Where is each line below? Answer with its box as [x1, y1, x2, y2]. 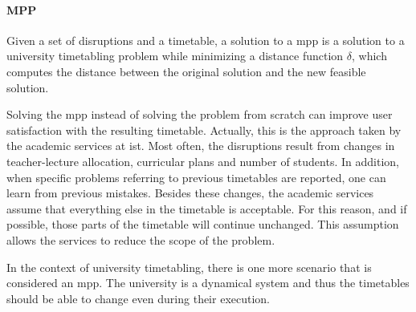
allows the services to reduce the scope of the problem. [6, 231, 275, 248]
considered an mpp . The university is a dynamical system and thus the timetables [6, 274, 410, 291]
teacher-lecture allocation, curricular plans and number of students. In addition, [6, 152, 399, 169]
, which [351, 47, 387, 64]
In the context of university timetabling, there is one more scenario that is [6, 258, 372, 275]
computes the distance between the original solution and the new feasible [6, 63, 366, 79]
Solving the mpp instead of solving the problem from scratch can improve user [6, 106, 393, 123]
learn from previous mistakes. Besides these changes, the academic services [6, 184, 374, 201]
